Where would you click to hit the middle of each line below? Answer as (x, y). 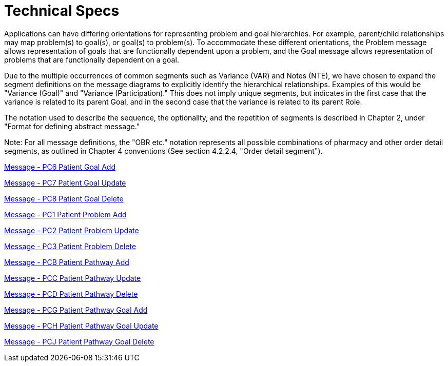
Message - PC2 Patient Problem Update (72, 230)
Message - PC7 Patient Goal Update (65, 182)
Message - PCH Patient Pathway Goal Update (81, 326)
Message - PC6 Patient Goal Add (60, 167)
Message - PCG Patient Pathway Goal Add (76, 310)
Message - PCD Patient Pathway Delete (71, 294)
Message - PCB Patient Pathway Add (67, 262)
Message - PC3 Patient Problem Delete (70, 246)
